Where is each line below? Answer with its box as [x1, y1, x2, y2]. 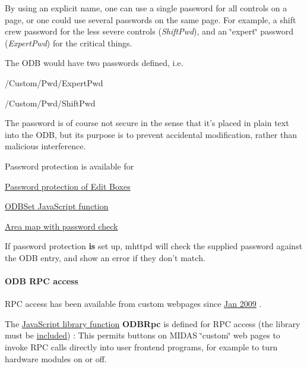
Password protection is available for [5, 159, 134, 172]
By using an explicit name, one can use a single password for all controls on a [5, 2, 287, 14]
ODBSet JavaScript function [5, 200, 109, 212]
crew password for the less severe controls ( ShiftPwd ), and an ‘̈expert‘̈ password [5, 25, 293, 37]
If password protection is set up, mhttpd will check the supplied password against [5, 240, 303, 252]
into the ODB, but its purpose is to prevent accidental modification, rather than [5, 128, 297, 140]
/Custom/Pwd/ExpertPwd [5, 76, 103, 89]
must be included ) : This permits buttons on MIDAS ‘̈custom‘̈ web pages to [5, 329, 280, 341]
